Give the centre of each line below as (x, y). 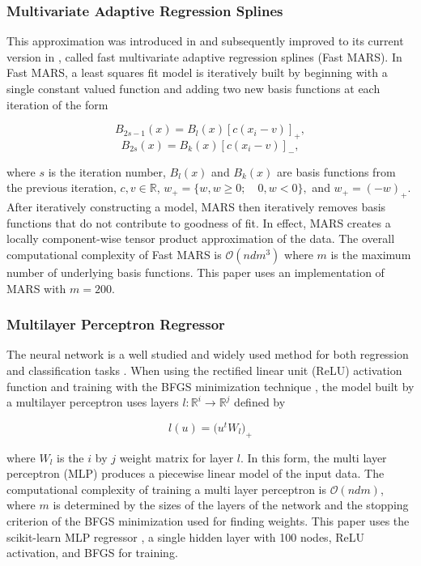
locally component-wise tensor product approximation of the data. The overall (201, 238)
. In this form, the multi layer (314, 457)
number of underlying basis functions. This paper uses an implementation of (196, 272)
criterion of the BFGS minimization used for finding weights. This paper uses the (208, 520)
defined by (260, 402)
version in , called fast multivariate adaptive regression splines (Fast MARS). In (204, 56)
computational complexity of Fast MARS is (114, 254)
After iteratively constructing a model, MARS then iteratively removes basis (196, 207)
